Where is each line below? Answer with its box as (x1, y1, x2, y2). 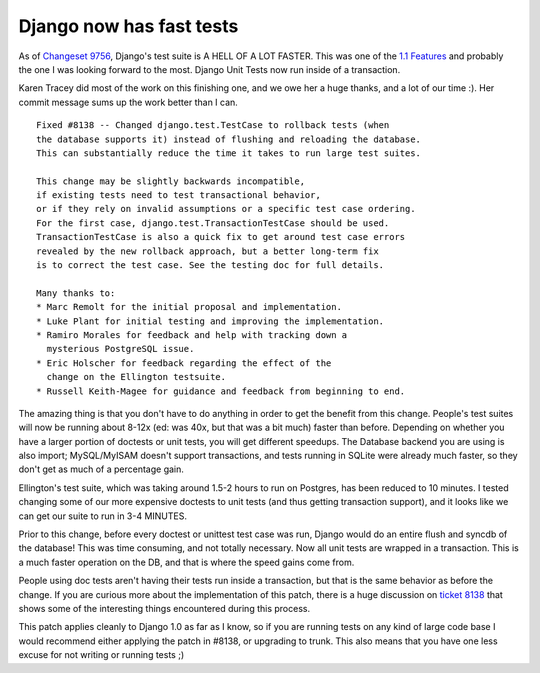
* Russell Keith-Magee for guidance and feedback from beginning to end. (36, 385, 406, 397)
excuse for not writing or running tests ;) (18, 649, 185, 661)
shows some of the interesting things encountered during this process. (18, 603, 310, 614)
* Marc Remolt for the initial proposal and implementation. (36, 301, 342, 313)
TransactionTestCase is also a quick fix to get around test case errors (36, 231, 406, 243)
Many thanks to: (36, 287, 116, 299)
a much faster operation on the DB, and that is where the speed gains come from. (18, 556, 355, 568)
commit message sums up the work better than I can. (18, 96, 239, 108)
